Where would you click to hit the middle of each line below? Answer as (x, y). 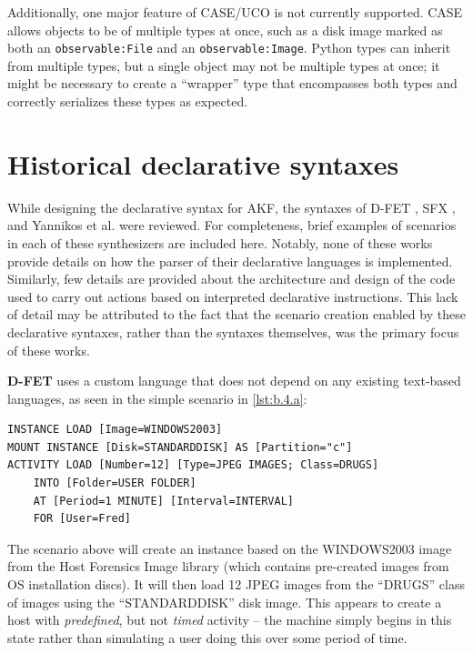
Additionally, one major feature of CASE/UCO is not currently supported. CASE (235, 12)
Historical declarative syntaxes (203, 163)
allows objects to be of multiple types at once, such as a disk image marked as (225, 30)
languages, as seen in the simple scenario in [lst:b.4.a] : (157, 398)
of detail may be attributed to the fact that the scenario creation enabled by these (236, 314)
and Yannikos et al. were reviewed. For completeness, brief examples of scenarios (232, 225)
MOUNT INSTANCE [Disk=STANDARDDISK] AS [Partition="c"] (180, 447)
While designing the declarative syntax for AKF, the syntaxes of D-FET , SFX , (231, 207)
